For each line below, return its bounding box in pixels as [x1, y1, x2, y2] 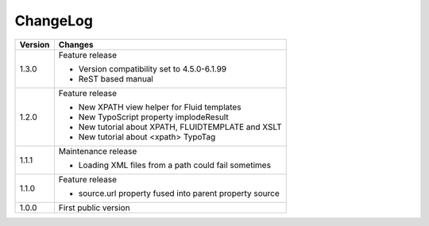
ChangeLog [14, 12, 93, 29]
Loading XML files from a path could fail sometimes [78, 159, 272, 170]
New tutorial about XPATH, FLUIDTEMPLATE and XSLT [78, 121, 282, 132]
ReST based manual [78, 73, 154, 84]
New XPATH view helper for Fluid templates [78, 102, 242, 113]
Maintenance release [58, 145, 137, 156]
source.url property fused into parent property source [78, 187, 280, 198]
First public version [58, 202, 130, 213]
